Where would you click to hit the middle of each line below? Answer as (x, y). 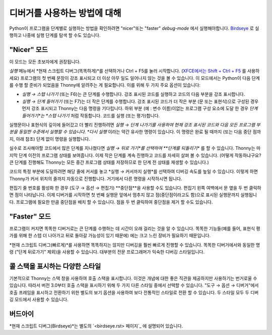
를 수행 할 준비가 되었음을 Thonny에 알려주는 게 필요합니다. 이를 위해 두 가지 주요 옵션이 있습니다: (105, 85)
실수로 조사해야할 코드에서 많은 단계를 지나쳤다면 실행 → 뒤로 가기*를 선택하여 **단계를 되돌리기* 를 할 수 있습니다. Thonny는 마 (135, 148)
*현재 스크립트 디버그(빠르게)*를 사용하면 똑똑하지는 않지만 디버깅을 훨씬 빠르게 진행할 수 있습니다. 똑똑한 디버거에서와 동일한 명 (135, 245)
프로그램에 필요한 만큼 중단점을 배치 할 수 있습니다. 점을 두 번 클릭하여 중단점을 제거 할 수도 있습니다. (114, 202)
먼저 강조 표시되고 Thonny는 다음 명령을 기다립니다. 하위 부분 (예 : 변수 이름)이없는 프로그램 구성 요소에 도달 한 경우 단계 (140, 108)
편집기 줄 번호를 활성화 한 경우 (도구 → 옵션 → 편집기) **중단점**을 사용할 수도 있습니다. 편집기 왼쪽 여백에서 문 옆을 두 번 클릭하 (135, 188)
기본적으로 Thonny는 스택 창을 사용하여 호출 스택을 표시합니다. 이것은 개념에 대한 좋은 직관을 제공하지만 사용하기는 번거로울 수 (133, 278)
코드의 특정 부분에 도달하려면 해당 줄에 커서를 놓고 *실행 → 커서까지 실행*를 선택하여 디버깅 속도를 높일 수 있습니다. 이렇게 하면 (133, 172)
